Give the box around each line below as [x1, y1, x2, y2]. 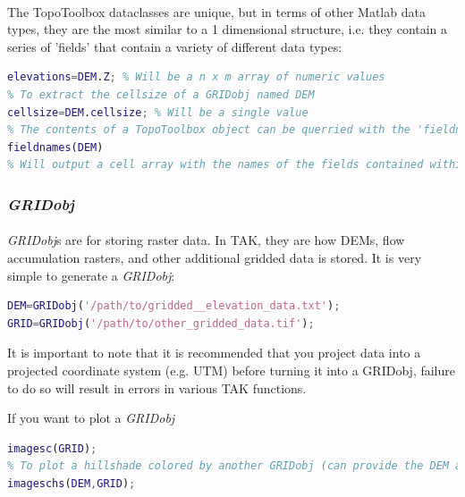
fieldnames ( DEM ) [7, 140, 104, 154]
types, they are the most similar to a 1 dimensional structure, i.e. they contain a [7, 20, 448, 38]
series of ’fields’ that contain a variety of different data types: [7, 37, 342, 55]
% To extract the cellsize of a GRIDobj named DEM [7, 88, 315, 101]
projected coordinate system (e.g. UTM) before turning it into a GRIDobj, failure [7, 360, 455, 379]
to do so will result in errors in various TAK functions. [7, 378, 307, 397]
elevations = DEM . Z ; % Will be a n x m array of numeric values [7, 71, 385, 84]
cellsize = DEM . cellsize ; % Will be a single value [7, 105, 309, 119]
